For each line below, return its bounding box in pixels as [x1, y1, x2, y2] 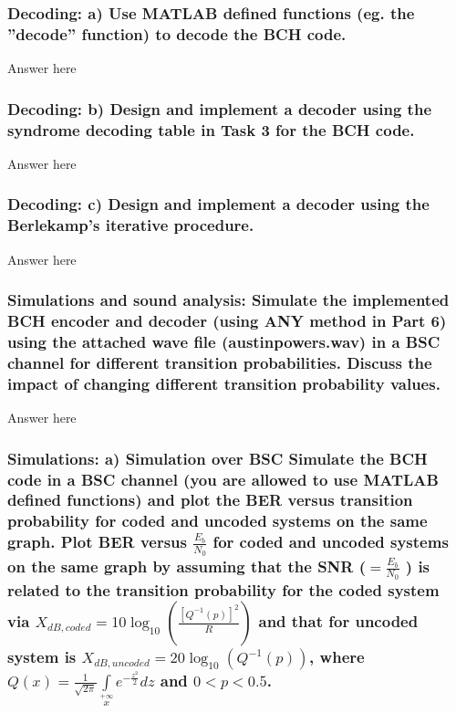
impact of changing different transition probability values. [7, 372, 440, 394]
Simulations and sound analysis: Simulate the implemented [7, 288, 450, 311]
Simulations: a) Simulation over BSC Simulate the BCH [7, 446, 428, 469]
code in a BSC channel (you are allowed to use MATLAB [7, 467, 439, 490]
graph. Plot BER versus [7, 530, 187, 553]
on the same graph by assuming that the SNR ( [7, 554, 366, 577]
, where [309, 645, 365, 668]
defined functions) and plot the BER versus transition [7, 488, 413, 511]
